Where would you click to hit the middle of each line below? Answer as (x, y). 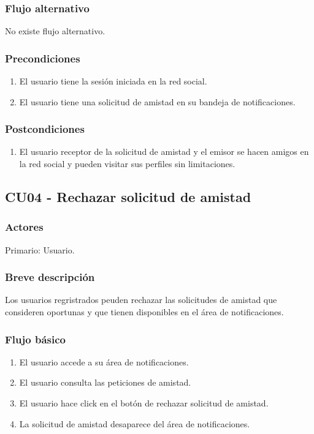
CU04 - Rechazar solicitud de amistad (128, 197)
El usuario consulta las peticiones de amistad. (105, 382)
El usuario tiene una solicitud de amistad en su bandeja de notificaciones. (157, 101)
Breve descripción (50, 277)
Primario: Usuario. (40, 249)
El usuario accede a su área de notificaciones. (104, 361)
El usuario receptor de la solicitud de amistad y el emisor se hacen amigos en (164, 152)
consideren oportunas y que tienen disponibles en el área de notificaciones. (144, 312)
